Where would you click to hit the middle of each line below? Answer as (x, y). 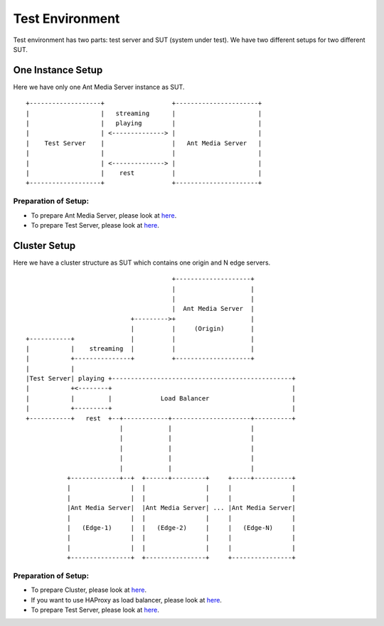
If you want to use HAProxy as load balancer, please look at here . (126, 600)
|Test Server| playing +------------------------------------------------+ (161, 378)
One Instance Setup (58, 70)
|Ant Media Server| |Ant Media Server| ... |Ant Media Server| (181, 508)
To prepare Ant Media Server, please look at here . (104, 215)
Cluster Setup (44, 245)
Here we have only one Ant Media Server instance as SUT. (99, 87)
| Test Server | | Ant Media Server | (144, 143)
